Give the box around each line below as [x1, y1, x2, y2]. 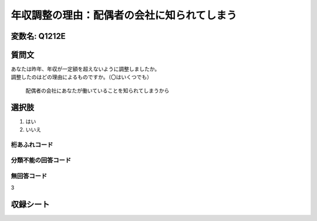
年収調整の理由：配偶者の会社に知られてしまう [11, 9, 237, 22]
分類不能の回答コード [11, 156, 72, 165]
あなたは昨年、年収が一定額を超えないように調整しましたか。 [11, 65, 160, 73]
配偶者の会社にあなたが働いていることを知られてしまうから [25, 87, 170, 94]
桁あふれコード [11, 140, 53, 149]
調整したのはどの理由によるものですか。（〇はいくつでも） [11, 73, 153, 81]
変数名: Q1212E [11, 31, 66, 41]
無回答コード [11, 172, 48, 180]
